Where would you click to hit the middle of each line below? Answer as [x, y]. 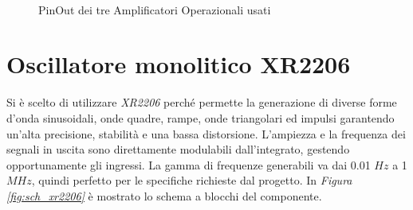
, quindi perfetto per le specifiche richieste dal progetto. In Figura [192, 180]
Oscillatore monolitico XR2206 [179, 64]
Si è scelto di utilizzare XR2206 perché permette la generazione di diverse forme [202, 102]
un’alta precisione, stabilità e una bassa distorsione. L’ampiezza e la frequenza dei [206, 133]
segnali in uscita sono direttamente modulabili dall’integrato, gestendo [178, 149]
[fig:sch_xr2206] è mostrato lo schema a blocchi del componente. [164, 195]
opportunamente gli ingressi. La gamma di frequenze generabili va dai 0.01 [189, 164]
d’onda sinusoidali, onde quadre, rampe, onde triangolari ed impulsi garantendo [201, 117]
